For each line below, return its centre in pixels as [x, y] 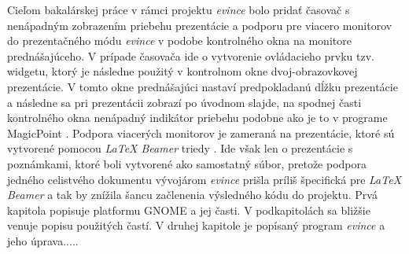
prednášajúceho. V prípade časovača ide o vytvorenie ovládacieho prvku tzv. [191, 55]
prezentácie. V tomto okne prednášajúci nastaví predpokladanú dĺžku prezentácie [203, 86]
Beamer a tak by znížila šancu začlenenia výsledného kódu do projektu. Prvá [192, 195]
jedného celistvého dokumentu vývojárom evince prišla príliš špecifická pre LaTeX [204, 179]
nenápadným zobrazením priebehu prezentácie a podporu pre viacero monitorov [200, 25]
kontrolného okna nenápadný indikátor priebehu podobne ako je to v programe [197, 118]
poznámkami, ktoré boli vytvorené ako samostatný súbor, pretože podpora [187, 163]
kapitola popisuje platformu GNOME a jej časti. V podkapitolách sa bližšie [189, 210]
